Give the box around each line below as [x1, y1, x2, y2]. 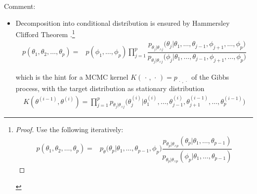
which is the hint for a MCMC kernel [15, 72, 128, 82]
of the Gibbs [191, 72, 229, 82]
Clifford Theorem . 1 [15, 28, 75, 39]
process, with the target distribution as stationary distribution [15, 83, 205, 94]
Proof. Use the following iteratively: [15, 124, 124, 135]
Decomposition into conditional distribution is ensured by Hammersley [15, 17, 230, 28]
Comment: [4, 1, 36, 11]
